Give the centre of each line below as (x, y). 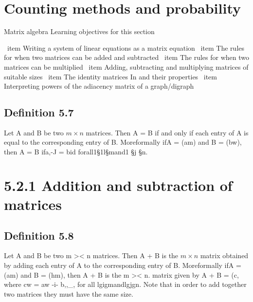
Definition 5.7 (39, 112)
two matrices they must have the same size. (69, 293)
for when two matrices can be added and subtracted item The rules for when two (126, 57)
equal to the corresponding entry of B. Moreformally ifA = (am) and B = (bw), (123, 142)
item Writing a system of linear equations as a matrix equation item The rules (126, 47)
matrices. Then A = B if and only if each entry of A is (167, 132)
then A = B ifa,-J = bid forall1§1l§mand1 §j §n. (76, 152)
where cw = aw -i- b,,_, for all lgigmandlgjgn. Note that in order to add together (125, 284)
